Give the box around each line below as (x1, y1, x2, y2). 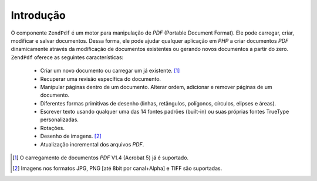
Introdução (11, 9, 66, 22)
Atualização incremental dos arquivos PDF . (40, 141, 144, 148)
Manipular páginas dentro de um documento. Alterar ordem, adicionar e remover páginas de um (40, 83, 272, 90)
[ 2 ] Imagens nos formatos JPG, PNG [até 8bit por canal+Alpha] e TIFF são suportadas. (12, 165, 222, 172)
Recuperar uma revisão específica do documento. (40, 75, 161, 82)
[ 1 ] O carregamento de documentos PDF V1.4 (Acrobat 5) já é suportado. (12, 154, 189, 161)
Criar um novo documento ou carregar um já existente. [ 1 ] (40, 67, 180, 74)
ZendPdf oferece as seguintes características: (11, 53, 124, 61)
